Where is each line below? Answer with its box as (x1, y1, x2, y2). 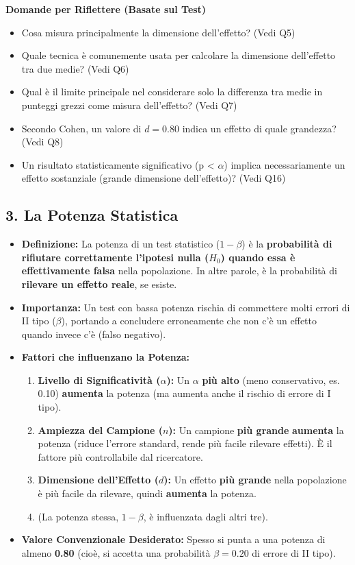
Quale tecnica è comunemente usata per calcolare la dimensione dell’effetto (21, 48, 336, 62)
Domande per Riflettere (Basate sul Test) (5, 2, 207, 16)
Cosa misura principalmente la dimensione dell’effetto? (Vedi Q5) (21, 25, 295, 39)
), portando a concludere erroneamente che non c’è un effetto (61, 313, 317, 328)
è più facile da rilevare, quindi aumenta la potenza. (38, 486, 257, 501)
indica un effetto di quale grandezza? (182, 121, 337, 135)
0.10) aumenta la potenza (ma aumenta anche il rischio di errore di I (38, 386, 331, 400)
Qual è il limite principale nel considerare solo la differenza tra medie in (21, 84, 323, 99)
